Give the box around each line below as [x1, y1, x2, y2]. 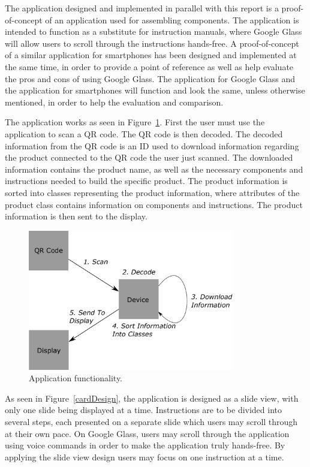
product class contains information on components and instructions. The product [5, 198, 303, 210]
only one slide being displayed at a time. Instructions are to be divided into [5, 403, 282, 416]
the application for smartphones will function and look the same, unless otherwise [5, 84, 305, 97]
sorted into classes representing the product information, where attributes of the [5, 186, 300, 198]
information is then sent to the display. [5, 210, 148, 222]
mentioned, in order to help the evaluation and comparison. [5, 95, 224, 108]
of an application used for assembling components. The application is [45, 13, 299, 26]
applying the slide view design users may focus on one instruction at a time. [5, 450, 284, 463]
